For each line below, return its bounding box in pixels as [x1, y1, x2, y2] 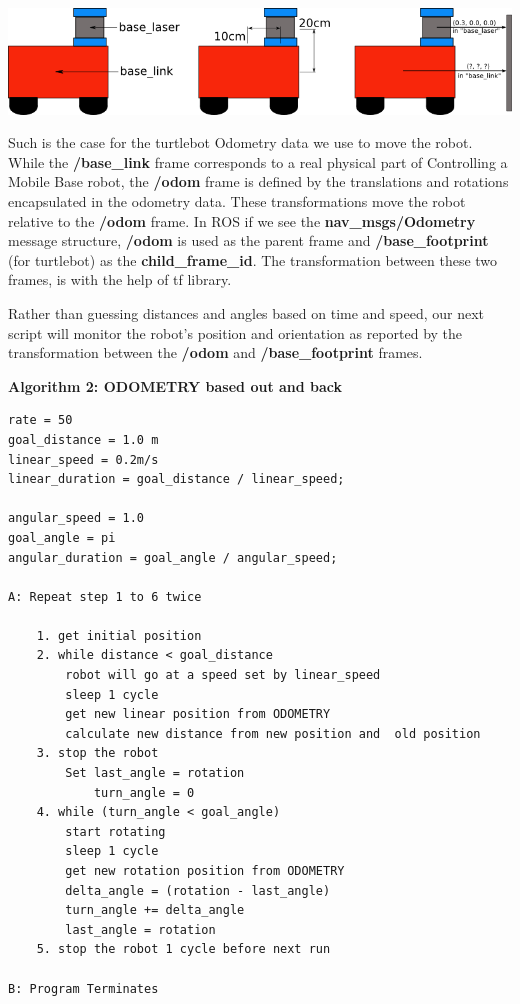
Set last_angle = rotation [65, 766, 245, 781]
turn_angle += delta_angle [65, 903, 245, 918]
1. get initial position [36, 628, 202, 643]
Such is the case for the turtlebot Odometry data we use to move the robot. [8, 132, 473, 153]
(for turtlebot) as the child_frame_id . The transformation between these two [8, 249, 498, 270]
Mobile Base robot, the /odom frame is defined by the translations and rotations [8, 171, 509, 192]
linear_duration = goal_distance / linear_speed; [8, 472, 345, 487]
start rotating [65, 824, 166, 839]
